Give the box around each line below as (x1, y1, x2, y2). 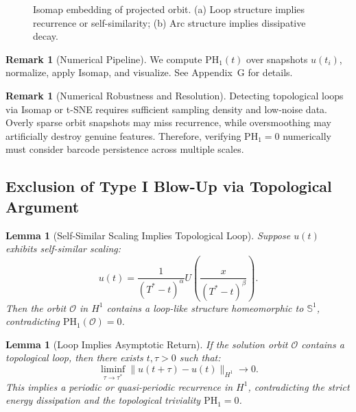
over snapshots (246, 51, 308, 66)
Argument (5, 195, 80, 217)
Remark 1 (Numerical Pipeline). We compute (5, 51, 202, 66)
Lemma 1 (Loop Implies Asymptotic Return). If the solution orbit (5, 337, 288, 351)
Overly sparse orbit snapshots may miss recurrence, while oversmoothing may (5, 115, 331, 130)
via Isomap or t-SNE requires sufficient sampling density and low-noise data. (5, 101, 327, 116)
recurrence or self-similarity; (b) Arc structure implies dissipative (33, 15, 306, 29)
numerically (283, 128, 331, 143)
